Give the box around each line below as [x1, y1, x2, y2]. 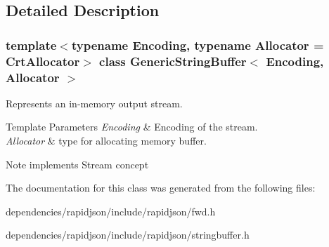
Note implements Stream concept [6, 156, 149, 171]
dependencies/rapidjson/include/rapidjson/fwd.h [6, 203, 216, 218]
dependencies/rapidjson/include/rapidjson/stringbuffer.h [6, 227, 250, 242]
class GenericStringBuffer [99, 52, 247, 69]
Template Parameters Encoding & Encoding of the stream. [6, 119, 258, 134]
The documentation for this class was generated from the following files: [6, 180, 316, 195]
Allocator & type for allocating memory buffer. [6, 133, 207, 148]
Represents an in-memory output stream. [6, 95, 183, 110]
